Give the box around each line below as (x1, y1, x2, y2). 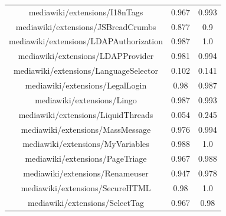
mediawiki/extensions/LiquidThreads (18, 108, 153, 120)
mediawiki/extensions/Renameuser (23, 167, 149, 179)
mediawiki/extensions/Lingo (35, 93, 137, 106)
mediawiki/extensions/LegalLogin (25, 78, 147, 91)
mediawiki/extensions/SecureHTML (21, 181, 151, 194)
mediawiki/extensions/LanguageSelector (13, 64, 158, 77)
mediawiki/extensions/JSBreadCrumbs (15, 20, 156, 32)
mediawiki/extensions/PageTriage (25, 152, 147, 165)
